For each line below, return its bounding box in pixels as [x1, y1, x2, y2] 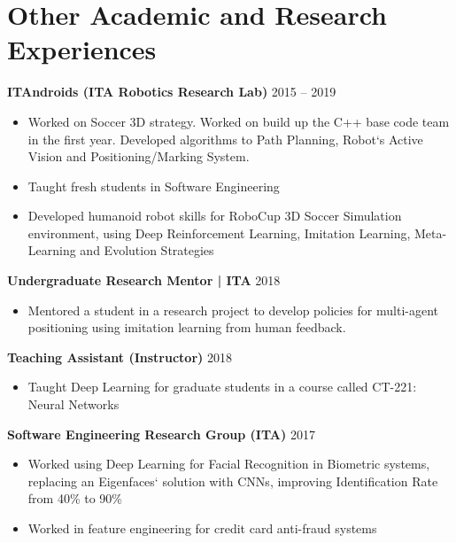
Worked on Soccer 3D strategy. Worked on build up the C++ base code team [27, 112, 450, 130]
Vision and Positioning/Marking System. [27, 147, 250, 166]
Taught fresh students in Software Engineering [27, 176, 280, 195]
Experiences [7, 31, 157, 67]
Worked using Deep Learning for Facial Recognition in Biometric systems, [27, 454, 430, 473]
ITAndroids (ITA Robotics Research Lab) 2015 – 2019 [7, 82, 336, 101]
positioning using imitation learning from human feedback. [27, 318, 346, 337]
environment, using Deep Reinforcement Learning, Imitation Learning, [27, 223, 411, 242]
